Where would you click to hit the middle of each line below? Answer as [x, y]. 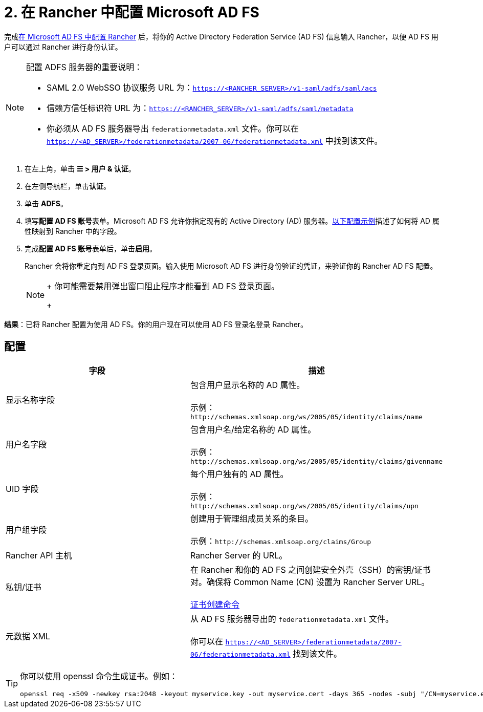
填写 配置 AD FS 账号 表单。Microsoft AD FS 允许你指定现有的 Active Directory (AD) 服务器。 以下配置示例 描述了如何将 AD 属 [232, 221]
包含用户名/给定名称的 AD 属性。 [253, 429]
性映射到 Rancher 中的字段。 [73, 231]
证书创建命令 [215, 604]
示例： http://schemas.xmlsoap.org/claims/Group [281, 541]
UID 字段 [22, 489]
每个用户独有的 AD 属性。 [239, 474]
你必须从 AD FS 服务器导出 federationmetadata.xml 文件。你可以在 [173, 128]
